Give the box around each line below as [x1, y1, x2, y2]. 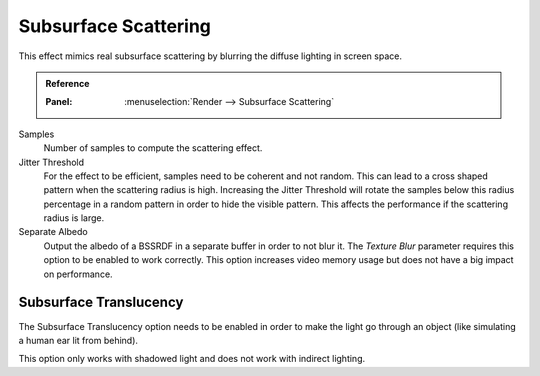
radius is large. [43, 212, 105, 224]
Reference [45, 77, 90, 89]
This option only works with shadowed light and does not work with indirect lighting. [18, 353, 366, 365]
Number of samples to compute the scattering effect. [43, 142, 263, 154]
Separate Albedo [18, 226, 89, 238]
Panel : [45, 96, 73, 108]
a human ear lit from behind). [18, 334, 139, 346]
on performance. [43, 268, 114, 280]
